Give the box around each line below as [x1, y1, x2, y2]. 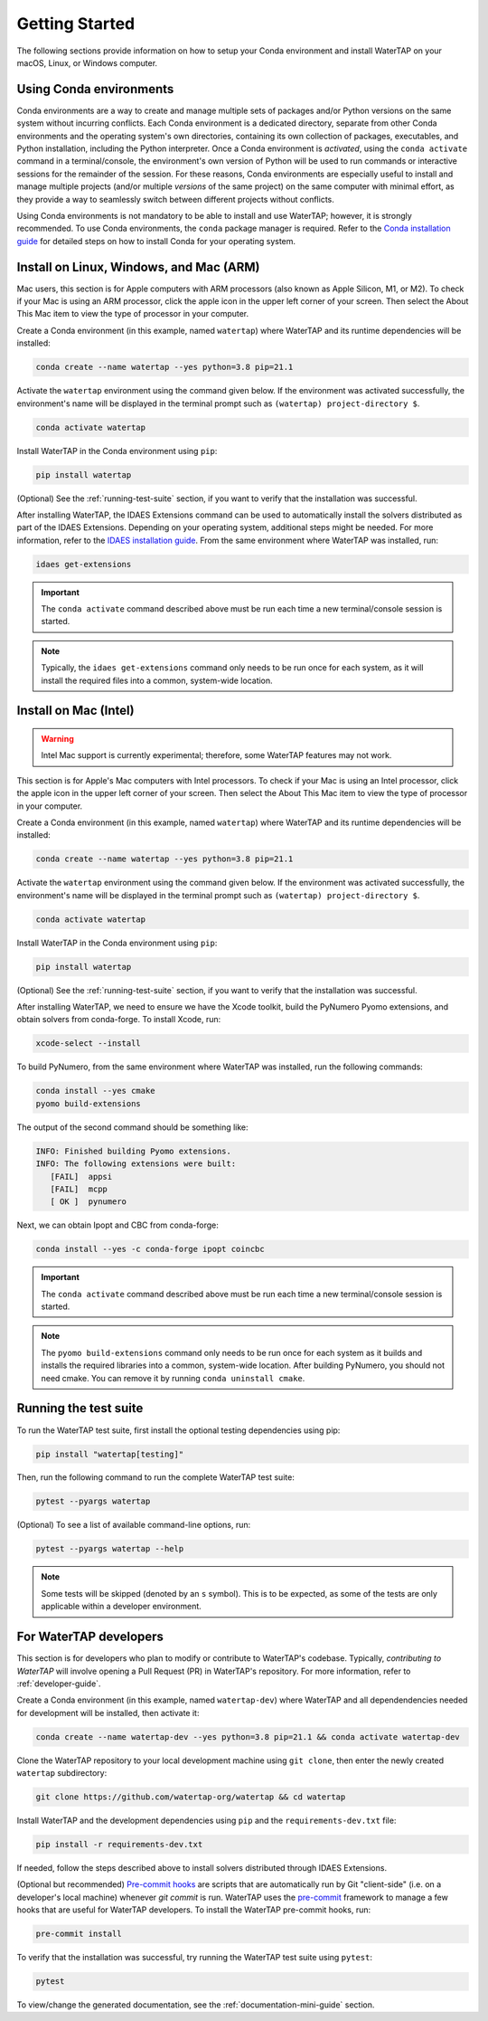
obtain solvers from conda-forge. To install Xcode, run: [16, 1014, 221, 1025]
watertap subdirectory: [16, 1768, 108, 1779]
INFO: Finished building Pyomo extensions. [35, 1145, 232, 1156]
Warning [41, 734, 74, 745]
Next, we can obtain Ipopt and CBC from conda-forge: [16, 1219, 219, 1230]
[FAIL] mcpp [50, 1183, 108, 1194]
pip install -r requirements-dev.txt [35, 1839, 203, 1849]
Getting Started [16, 14, 136, 33]
